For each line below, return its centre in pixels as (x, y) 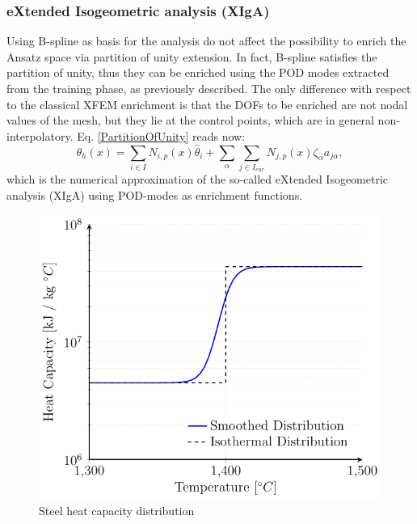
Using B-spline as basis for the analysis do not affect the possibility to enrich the (206, 41)
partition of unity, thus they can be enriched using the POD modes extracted (198, 72)
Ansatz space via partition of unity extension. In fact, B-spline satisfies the (192, 56)
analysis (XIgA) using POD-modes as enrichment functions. (155, 194)
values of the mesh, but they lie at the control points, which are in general (190, 120)
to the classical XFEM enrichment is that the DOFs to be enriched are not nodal (207, 104)
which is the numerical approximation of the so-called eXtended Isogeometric (198, 179)
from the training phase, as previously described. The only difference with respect (209, 88)
